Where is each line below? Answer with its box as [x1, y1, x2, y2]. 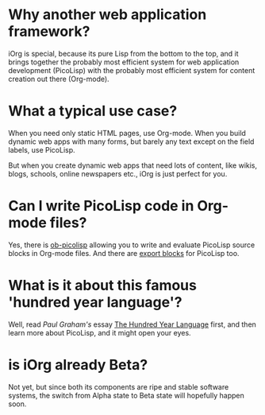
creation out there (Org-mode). [8, 74, 109, 83]
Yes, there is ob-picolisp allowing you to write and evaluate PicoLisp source [8, 240, 255, 250]
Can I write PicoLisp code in [8, 197, 194, 215]
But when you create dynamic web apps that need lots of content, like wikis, [8, 161, 258, 170]
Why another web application [8, 6, 207, 24]
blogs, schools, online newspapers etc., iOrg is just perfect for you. [8, 169, 228, 178]
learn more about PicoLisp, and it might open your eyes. [8, 328, 192, 337]
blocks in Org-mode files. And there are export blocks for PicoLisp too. [8, 248, 240, 258]
